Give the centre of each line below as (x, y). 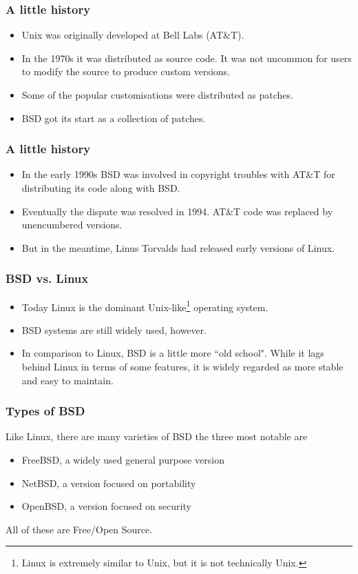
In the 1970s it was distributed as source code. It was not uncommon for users (187, 58)
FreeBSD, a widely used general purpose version (123, 460)
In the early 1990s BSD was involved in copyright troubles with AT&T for (178, 174)
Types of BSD (45, 411)
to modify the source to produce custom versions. (126, 71)
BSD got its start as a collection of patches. (114, 118)
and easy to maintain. (67, 380)
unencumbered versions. (72, 225)
